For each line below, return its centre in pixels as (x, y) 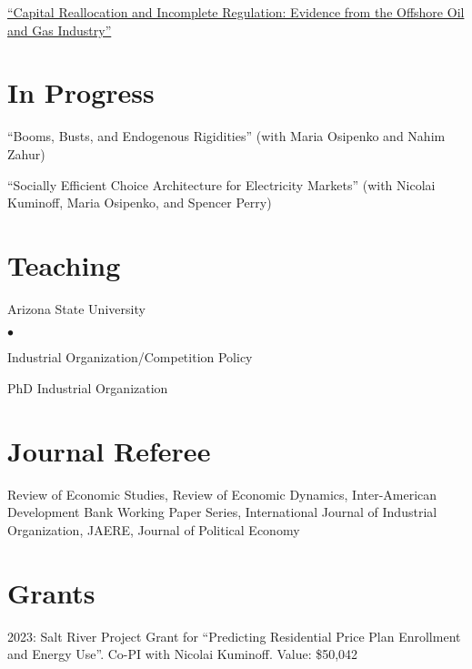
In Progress (81, 92)
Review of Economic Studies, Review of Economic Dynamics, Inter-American (222, 494)
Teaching (64, 264)
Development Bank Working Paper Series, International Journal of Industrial (222, 512)
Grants (51, 592)
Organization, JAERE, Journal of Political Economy (154, 529)
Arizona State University (76, 308)
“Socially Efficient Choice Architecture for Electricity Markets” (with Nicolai (221, 184)
